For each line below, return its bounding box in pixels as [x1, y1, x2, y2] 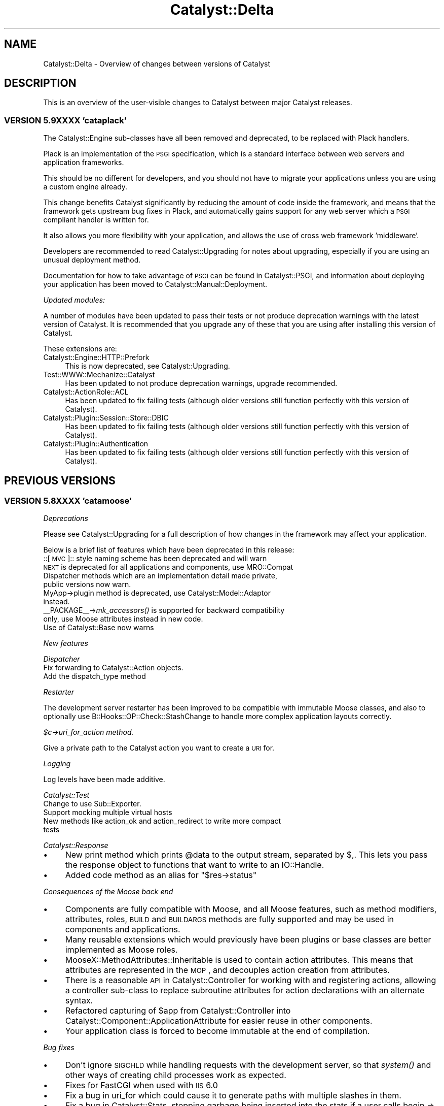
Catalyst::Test [43, 791, 90, 800]
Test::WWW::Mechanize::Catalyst [43, 370, 155, 379]
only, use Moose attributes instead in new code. [43, 614, 203, 624]
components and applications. [65, 924, 180, 935]
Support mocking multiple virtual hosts [43, 808, 172, 817]
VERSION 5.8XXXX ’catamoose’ [4, 496, 132, 506]
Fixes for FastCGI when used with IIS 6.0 [65, 1080, 218, 1091]
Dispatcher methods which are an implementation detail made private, [43, 571, 277, 580]
